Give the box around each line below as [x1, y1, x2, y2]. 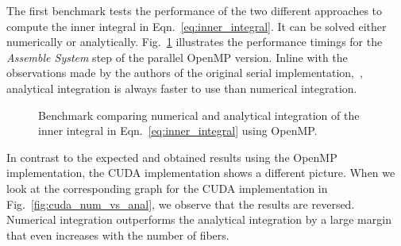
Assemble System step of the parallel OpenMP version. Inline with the [6, 48, 348, 65]
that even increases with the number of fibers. [6, 226, 229, 243]
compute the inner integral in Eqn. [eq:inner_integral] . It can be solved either [6, 17, 387, 34]
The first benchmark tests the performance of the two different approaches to [6, 2, 383, 18]
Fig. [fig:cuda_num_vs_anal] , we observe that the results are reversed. [6, 195, 355, 212]
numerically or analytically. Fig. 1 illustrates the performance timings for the [6, 33, 383, 50]
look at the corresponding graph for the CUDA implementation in [6, 179, 328, 196]
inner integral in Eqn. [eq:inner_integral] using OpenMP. [38, 122, 318, 139]
